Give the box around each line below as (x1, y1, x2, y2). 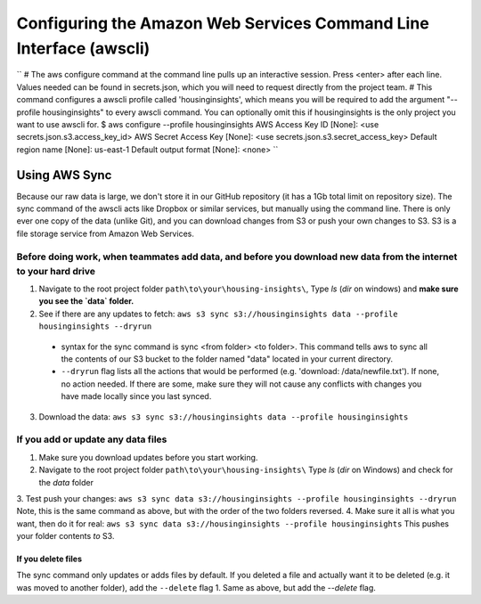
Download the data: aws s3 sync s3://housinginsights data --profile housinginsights (38, 411, 409, 422)
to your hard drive (16, 265, 95, 277)
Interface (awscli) (16, 38, 151, 58)
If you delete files (16, 553, 83, 565)
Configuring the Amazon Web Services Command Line (16, 13, 429, 33)
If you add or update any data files (16, 433, 167, 445)
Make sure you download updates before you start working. (38, 452, 258, 462)
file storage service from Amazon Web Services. (16, 228, 195, 239)
